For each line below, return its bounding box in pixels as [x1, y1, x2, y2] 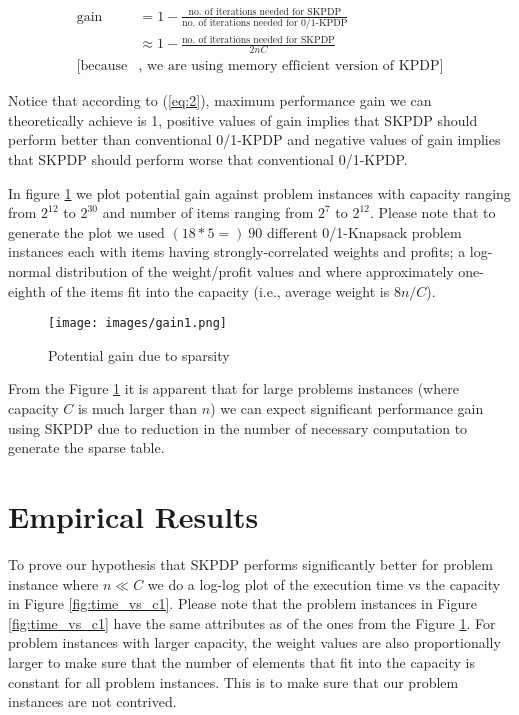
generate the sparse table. [8, 437, 165, 458]
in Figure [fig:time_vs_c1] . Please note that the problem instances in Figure [8, 593, 477, 614]
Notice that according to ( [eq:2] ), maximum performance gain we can [8, 90, 432, 111]
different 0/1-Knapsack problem [267, 221, 462, 242]
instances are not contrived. [8, 691, 177, 712]
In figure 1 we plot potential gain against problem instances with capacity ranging [8, 182, 511, 203]
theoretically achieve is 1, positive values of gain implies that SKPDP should [8, 109, 478, 130]
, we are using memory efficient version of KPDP [138, 59, 440, 74]
